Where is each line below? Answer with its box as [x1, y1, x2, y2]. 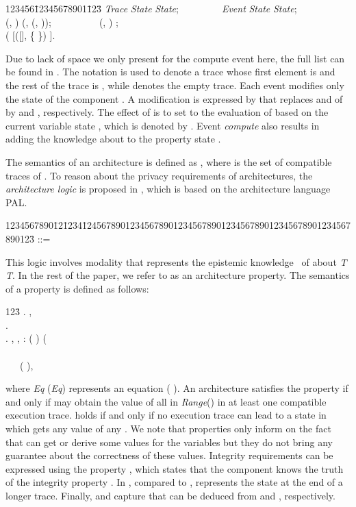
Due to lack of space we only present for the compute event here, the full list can [5, 51, 345, 65]
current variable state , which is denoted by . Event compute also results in [5, 118, 320, 132]
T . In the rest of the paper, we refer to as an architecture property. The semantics [5, 268, 350, 282]
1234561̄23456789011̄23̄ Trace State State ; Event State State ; [5, 1, 297, 15]
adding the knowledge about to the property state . [5, 132, 221, 146]
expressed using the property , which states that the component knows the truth [5, 461, 344, 475]
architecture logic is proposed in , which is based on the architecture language [5, 182, 331, 196]
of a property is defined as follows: [5, 281, 149, 295]
